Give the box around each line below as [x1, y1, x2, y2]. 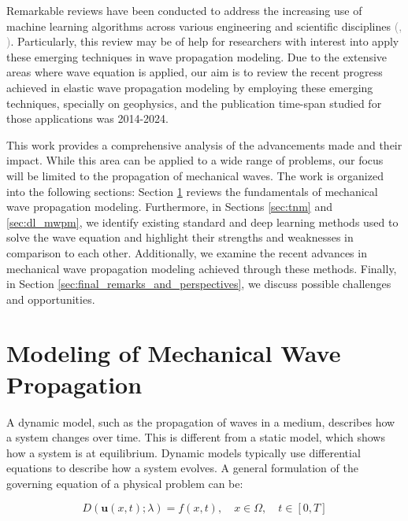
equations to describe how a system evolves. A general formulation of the [6, 460, 358, 476]
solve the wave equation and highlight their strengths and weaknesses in [6, 229, 354, 246]
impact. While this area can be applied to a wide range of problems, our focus [6, 152, 384, 168]
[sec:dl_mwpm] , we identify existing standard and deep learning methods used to [6, 213, 399, 230]
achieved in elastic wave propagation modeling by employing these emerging [6, 79, 373, 95]
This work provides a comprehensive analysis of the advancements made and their [6, 136, 402, 153]
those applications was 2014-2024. [6, 110, 169, 127]
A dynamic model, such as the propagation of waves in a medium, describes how [6, 413, 395, 430]
